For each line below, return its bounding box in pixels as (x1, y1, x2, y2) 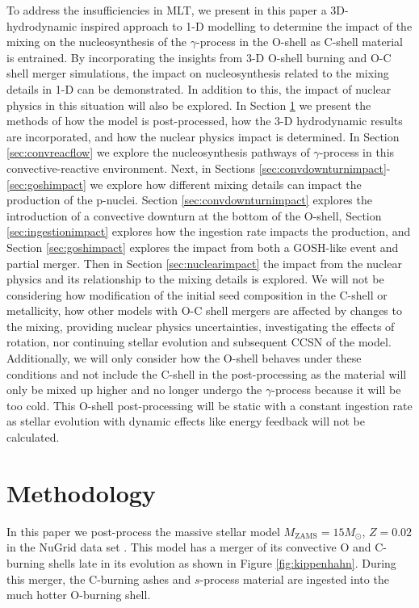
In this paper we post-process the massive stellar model (6, 522, 280, 539)
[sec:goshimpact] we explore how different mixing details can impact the (6, 175, 362, 192)
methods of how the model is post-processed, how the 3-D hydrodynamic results (6, 112, 403, 129)
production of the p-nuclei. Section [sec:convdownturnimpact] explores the (6, 191, 372, 208)
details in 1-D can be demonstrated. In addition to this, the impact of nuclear (6, 80, 392, 97)
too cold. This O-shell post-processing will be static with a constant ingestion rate (6, 396, 413, 413)
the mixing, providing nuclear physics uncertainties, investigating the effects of (6, 317, 395, 334)
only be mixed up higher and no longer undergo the (6, 381, 262, 398)
